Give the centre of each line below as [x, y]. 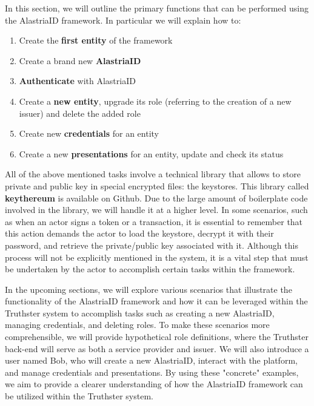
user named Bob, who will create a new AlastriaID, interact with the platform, [151, 360]
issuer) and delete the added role [80, 113]
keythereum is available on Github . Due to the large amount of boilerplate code [156, 198]
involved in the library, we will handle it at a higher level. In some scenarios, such [156, 210]
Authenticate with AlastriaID [77, 81]
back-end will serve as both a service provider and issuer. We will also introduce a [157, 348]
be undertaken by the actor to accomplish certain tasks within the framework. [150, 269]
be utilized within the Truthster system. [79, 396]
